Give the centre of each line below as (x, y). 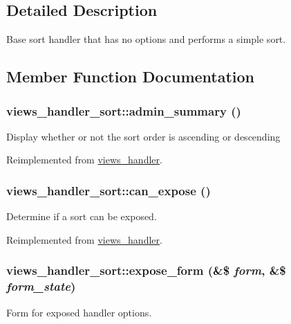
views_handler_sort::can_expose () (109, 190)
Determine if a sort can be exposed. (82, 216)
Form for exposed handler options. (79, 312)
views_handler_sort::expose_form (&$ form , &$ (146, 270)
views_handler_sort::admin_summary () (124, 110)
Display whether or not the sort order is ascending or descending (143, 136)
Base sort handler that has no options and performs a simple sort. (146, 39)
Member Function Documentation (131, 76)
